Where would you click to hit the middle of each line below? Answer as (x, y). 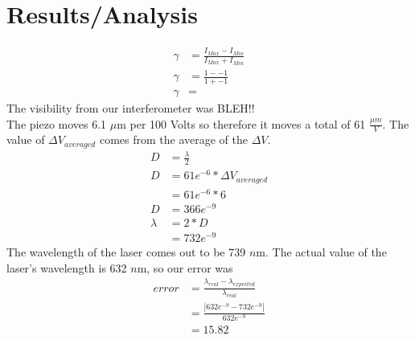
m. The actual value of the (321, 252)
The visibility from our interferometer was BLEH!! (131, 107)
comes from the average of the (173, 139)
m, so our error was (185, 267)
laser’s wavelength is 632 (67, 267)
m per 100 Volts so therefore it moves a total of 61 (241, 123)
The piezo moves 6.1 (57, 123)
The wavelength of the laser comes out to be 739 (126, 252)
